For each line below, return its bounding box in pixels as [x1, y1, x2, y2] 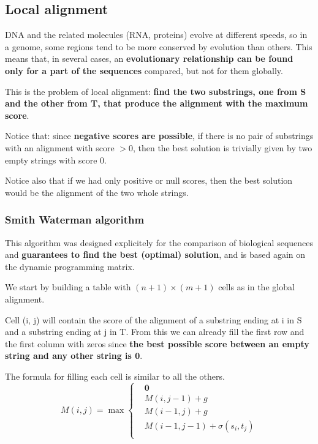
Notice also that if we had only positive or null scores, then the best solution [5, 174, 293, 187]
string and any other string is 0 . [5, 349, 143, 362]
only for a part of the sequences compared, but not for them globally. [5, 64, 283, 77]
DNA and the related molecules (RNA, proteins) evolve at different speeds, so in [5, 28, 308, 41]
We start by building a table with [5, 280, 131, 293]
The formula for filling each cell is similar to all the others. [5, 369, 225, 382]
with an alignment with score [5, 141, 115, 154]
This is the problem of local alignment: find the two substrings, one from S [5, 85, 306, 97]
